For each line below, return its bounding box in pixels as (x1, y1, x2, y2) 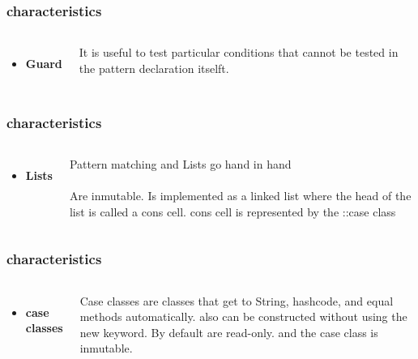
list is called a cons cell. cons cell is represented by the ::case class (69, 203, 396, 220)
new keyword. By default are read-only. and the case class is (79, 323, 378, 340)
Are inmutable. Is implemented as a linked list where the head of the (69, 187, 412, 204)
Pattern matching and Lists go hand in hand (69, 156, 292, 173)
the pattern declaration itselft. (79, 59, 229, 76)
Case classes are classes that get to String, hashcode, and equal (79, 292, 394, 309)
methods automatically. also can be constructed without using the (79, 308, 407, 325)
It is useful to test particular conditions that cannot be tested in (79, 44, 399, 61)
